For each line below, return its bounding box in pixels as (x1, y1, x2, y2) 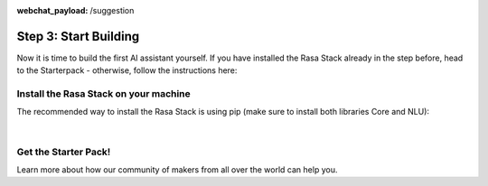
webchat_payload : (16, 5, 89, 15)
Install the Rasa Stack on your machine (16, 88, 192, 100)
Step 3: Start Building (16, 28, 140, 44)
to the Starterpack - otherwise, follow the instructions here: (16, 65, 238, 76)
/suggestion (89, 5, 135, 15)
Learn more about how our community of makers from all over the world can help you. (16, 163, 338, 175)
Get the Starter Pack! (16, 145, 111, 158)
